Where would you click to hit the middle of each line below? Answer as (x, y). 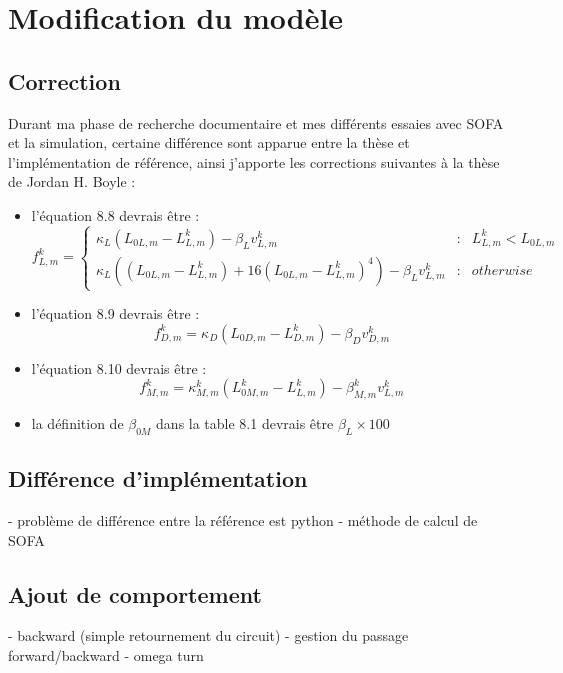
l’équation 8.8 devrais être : (115, 214)
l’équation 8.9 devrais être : (115, 313)
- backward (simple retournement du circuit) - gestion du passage (208, 635)
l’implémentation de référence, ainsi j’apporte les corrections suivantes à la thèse (254, 161)
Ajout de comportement (135, 593)
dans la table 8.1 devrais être (245, 423)
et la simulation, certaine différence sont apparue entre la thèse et (209, 142)
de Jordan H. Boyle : (72, 181)
